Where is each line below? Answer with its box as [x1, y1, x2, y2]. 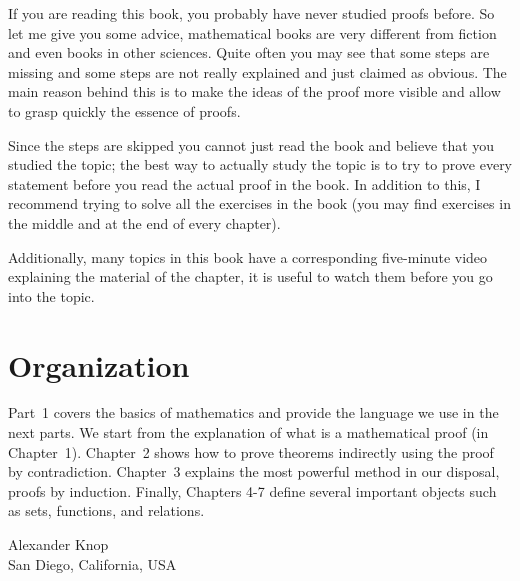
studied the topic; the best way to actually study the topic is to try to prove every [8, 154, 513, 175]
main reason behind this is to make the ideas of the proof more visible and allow [8, 81, 501, 102]
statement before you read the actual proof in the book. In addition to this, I [8, 173, 481, 194]
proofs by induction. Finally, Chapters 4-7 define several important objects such [8, 480, 497, 501]
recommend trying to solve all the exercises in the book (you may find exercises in [8, 193, 511, 214]
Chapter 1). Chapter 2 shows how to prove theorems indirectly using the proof [8, 441, 494, 462]
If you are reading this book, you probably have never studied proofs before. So [8, 3, 495, 23]
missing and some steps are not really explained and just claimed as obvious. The [8, 61, 507, 82]
